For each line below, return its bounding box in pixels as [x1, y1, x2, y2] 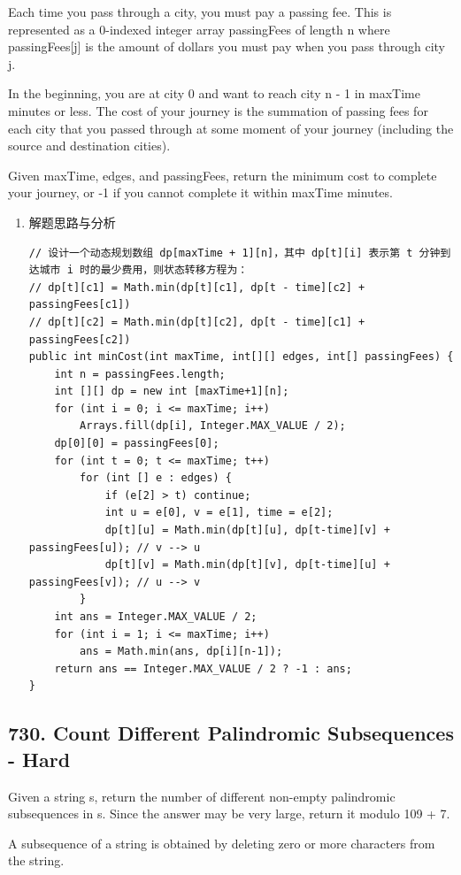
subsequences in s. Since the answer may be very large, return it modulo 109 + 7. [8, 804, 450, 823]
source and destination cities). [8, 136, 171, 155]
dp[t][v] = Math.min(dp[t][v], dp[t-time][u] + [104, 558, 390, 572]
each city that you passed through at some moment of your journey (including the [8, 119, 454, 137]
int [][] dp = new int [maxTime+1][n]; [54, 385, 289, 398]
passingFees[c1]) [28, 298, 131, 311]
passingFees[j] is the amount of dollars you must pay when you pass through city [8, 37, 446, 56]
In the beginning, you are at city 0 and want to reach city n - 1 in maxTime [8, 84, 420, 103]
